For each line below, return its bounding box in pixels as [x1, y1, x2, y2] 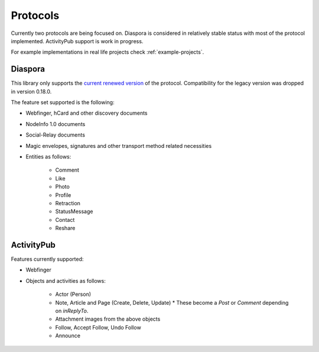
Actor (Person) [55, 290, 92, 298]
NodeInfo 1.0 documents [25, 120, 86, 127]
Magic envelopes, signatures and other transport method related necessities [25, 142, 212, 149]
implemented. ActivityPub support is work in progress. [11, 37, 144, 44]
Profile [55, 191, 71, 198]
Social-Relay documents [25, 131, 86, 138]
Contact [55, 216, 75, 223]
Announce [55, 332, 81, 340]
